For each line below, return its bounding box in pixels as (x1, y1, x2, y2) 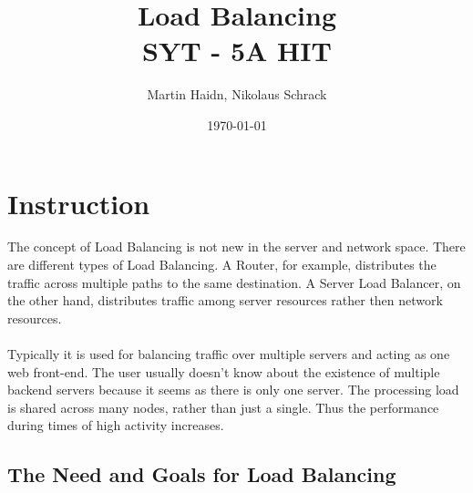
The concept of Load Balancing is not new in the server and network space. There (7, 237, 466, 256)
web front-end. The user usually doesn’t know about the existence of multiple (7, 362, 440, 381)
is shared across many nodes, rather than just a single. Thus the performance (7, 397, 439, 416)
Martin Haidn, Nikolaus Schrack (147, 85, 327, 104)
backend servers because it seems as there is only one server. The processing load (7, 380, 459, 399)
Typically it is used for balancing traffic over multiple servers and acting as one (7, 344, 450, 363)
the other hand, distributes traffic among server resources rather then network (7, 291, 443, 310)
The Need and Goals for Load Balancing (7, 460, 396, 488)
